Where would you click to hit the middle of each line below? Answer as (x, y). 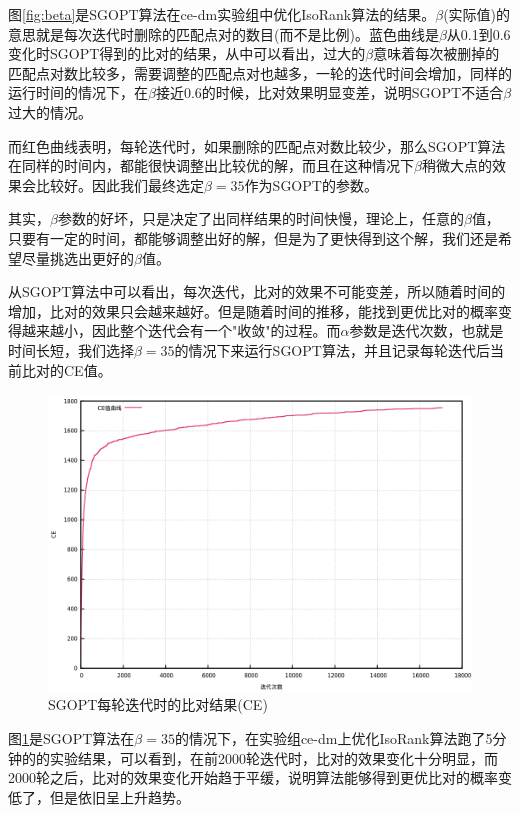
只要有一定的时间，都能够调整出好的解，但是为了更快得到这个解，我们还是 (253, 237)
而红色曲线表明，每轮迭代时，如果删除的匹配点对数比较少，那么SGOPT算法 (257, 145)
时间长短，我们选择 (71, 349)
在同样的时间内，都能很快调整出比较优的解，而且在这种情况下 (211, 165)
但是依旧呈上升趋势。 (119, 796)
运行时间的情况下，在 (78, 92)
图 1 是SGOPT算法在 (71, 738)
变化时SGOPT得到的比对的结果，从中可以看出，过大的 (187, 53)
